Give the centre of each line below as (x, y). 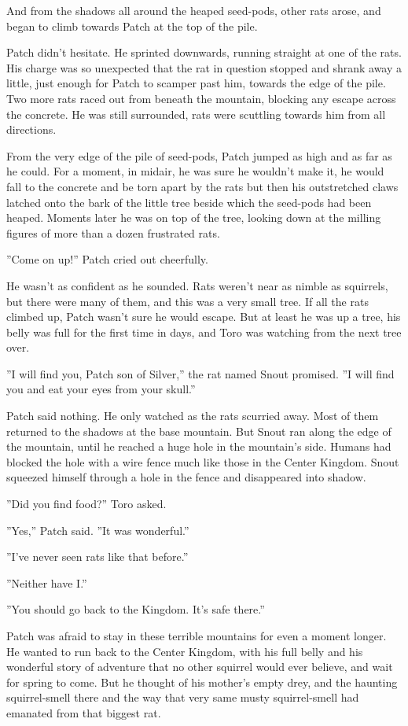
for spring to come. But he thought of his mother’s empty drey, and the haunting (202, 682)
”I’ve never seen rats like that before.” (97, 556)
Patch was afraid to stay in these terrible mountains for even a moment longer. (197, 636)
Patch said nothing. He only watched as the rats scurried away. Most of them (193, 416)
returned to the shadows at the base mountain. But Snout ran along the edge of (199, 431)
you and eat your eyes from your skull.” (101, 389)
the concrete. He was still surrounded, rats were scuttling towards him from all (196, 114)
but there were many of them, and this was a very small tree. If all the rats (187, 301)
